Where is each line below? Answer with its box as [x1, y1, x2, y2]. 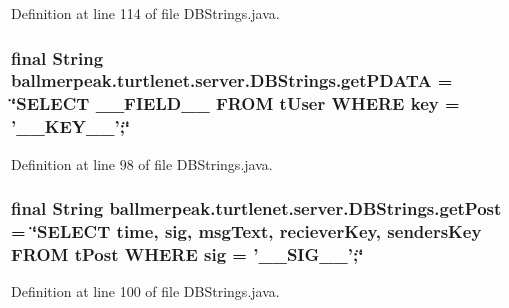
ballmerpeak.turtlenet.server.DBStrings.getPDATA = [11, 68, 453, 93]
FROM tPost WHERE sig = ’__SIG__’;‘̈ [11, 241, 364, 266]
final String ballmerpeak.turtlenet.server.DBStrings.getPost [11, 196, 502, 221]
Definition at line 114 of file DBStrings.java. [11, 3, 280, 23]
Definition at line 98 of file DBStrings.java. [11, 153, 273, 174]
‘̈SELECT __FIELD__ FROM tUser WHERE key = [11, 91, 460, 116]
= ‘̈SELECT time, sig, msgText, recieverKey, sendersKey [11, 219, 482, 244]
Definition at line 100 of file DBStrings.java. [11, 281, 280, 302]
